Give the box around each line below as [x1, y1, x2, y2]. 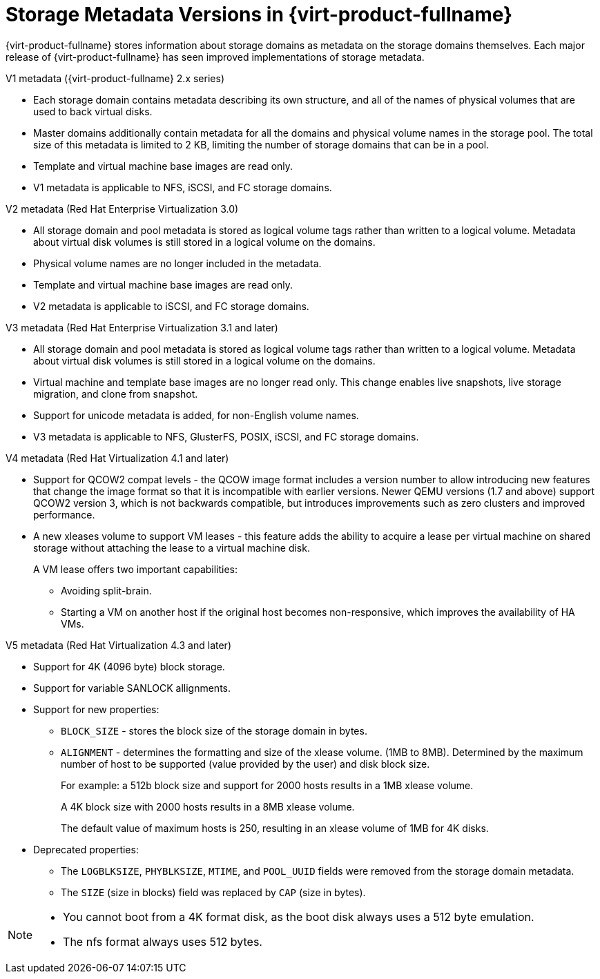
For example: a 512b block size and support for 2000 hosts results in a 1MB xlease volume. [61, 779, 474, 791]
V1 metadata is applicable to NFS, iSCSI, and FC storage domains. [33, 181, 332, 193]
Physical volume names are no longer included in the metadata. [33, 257, 322, 269]
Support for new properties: [33, 703, 159, 715]
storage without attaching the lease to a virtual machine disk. [33, 541, 310, 554]
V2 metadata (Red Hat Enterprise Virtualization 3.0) [6, 202, 239, 215]
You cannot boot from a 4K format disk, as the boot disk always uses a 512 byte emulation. [63, 909, 534, 924]
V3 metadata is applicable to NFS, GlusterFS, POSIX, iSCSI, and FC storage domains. [33, 430, 419, 443]
